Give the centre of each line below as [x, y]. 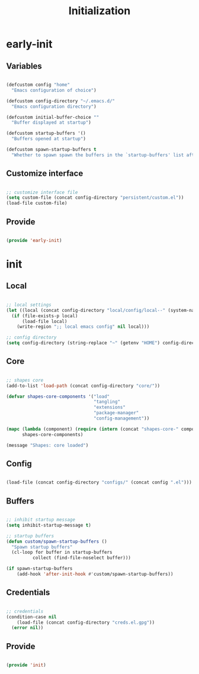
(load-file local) [44, 321]
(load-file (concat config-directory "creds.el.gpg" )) [86, 623]
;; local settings [29, 305]
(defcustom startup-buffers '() [46, 133]
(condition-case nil [32, 617]
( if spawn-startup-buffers [39, 569]
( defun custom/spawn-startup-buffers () [57, 541]
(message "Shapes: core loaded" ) [47, 445]
